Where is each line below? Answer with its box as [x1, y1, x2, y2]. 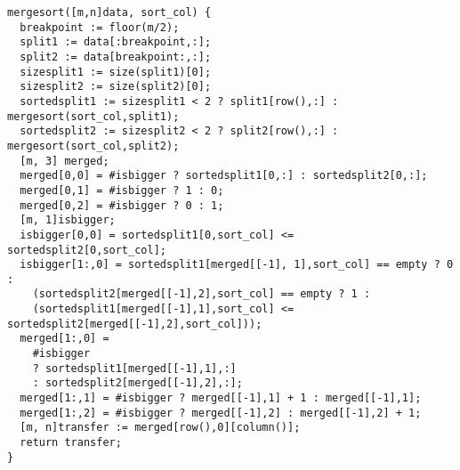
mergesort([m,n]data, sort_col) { [7, 6, 212, 19]
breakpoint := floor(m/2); [20, 20, 180, 34]
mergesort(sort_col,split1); [7, 109, 180, 123]
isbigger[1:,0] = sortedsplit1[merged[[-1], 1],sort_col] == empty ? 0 [20, 258, 454, 271]
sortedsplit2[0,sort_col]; [7, 243, 166, 256]
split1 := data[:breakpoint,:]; [20, 36, 212, 49]
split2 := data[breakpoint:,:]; [20, 50, 212, 63]
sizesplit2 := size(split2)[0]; [20, 80, 212, 93]
